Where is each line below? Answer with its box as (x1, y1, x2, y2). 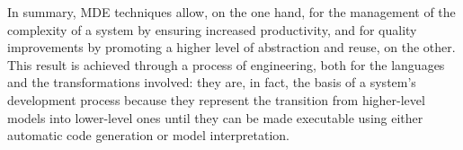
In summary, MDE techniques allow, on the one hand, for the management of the (7, 3, 456, 21)
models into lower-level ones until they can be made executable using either (7, 108, 423, 127)
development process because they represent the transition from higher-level (7, 90, 425, 109)
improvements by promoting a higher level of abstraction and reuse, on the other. (7, 38, 456, 57)
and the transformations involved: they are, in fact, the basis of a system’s (7, 73, 416, 92)
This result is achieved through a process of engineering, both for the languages (7, 55, 445, 74)
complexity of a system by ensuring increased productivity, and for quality (7, 20, 417, 39)
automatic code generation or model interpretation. (7, 126, 290, 145)
